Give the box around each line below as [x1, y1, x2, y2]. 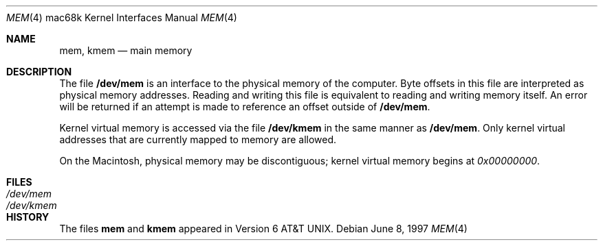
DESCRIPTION [6, 66, 72, 77]
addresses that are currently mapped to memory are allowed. [59, 134, 337, 145]
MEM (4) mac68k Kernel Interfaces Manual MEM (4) [6, 12, 237, 23]
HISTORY [6, 211, 50, 223]
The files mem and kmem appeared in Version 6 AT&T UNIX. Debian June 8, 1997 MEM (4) [59, 223, 468, 234]
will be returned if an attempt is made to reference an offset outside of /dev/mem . [59, 101, 430, 112]
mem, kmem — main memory [59, 45, 193, 56]
